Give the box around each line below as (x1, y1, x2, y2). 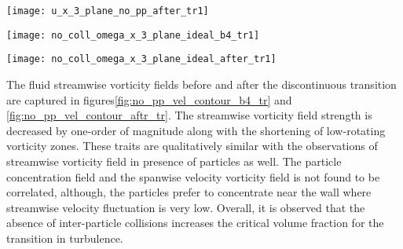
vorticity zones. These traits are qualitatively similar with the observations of (6, 137, 378, 154)
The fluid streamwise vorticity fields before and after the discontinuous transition (6, 75, 397, 92)
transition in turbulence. (6, 229, 123, 246)
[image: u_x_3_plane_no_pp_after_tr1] (6, 5, 209, 16)
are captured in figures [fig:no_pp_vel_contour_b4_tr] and (6, 91, 292, 108)
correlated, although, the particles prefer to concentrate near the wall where (6, 184, 372, 200)
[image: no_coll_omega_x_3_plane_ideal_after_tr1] (6, 53, 277, 65)
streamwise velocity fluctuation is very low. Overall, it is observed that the (6, 199, 365, 215)
